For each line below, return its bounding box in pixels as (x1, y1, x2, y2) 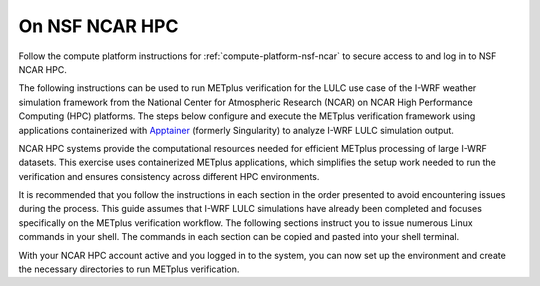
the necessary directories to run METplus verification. (18, 263, 240, 275)
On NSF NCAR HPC (18, 15, 179, 37)
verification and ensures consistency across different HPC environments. (18, 170, 320, 182)
